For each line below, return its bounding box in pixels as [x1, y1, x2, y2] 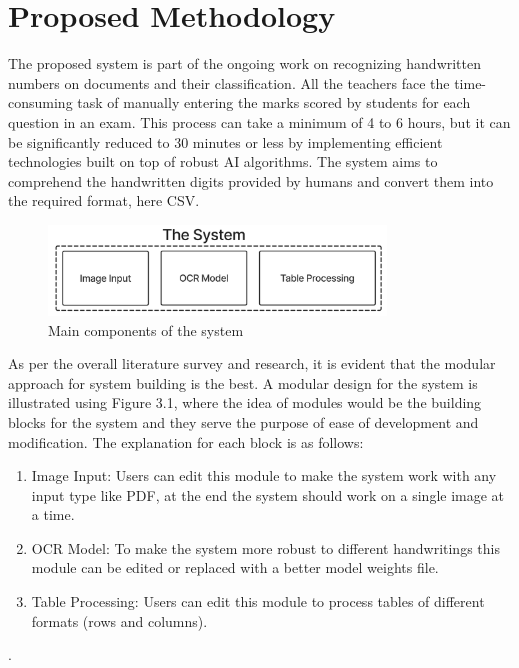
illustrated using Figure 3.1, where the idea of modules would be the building [8, 392, 482, 413]
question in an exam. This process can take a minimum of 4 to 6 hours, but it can [8, 111, 511, 132]
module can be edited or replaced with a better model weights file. [31, 557, 439, 578]
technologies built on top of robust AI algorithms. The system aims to [8, 151, 438, 172]
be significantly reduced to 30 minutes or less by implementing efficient [8, 131, 443, 152]
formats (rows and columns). [31, 610, 208, 631]
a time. [31, 504, 75, 525]
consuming [8, 92, 73, 113]
